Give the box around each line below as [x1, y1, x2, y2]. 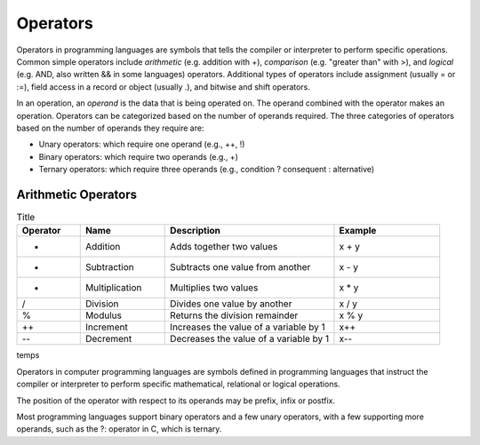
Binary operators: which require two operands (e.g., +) [38, 151, 239, 162]
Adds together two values [170, 241, 278, 253]
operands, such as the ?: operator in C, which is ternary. [16, 424, 222, 434]
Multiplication [84, 282, 142, 294]
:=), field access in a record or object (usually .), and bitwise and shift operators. [16, 81, 311, 92]
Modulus [84, 309, 122, 322]
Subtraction [84, 261, 134, 274]
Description [170, 225, 221, 237]
